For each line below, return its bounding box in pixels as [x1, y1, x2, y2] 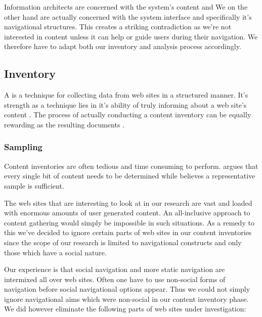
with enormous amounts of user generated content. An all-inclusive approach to [4, 207, 250, 218]
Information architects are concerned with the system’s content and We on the [4, 2, 248, 12]
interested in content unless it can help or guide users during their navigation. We [4, 31, 258, 41]
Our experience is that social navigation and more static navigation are [4, 264, 225, 275]
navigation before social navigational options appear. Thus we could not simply [4, 284, 250, 294]
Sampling [4, 141, 43, 153]
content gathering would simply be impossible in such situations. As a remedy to [4, 217, 254, 228]
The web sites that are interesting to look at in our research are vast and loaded [4, 197, 252, 208]
